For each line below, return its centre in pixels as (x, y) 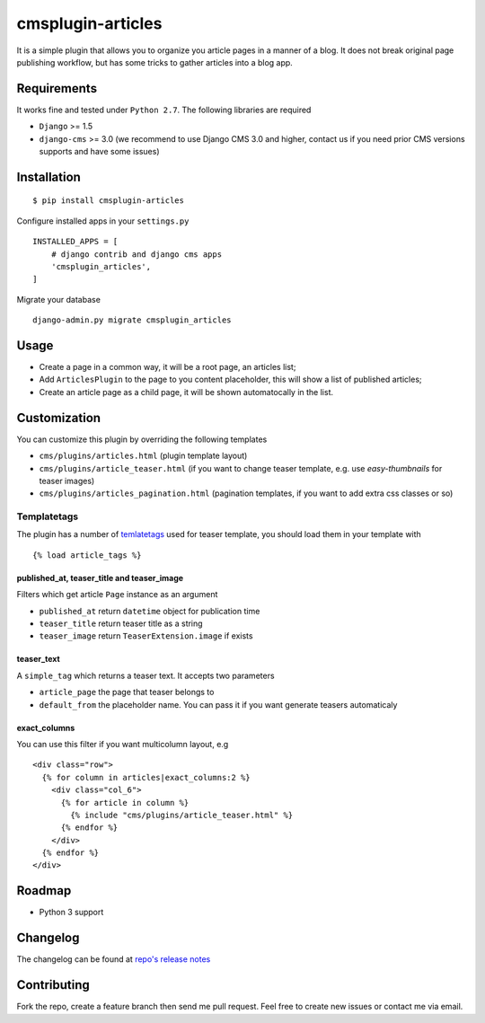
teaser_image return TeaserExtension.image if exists (146, 636)
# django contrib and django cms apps (137, 254)
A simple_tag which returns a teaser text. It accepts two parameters (145, 675)
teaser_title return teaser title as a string (121, 623)
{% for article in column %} (125, 803)
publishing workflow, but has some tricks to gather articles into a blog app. (155, 62)
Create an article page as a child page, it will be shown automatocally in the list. (186, 392)
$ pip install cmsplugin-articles (108, 201)
